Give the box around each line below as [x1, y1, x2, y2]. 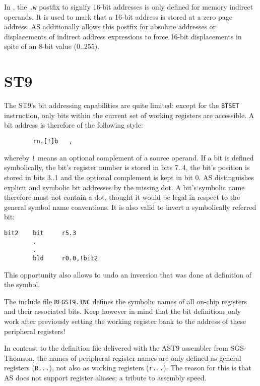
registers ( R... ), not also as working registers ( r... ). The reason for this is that [4, 362, 252, 373]
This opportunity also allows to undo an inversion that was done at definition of [4, 269, 251, 280]
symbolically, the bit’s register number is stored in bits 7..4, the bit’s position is [4, 162, 250, 173]
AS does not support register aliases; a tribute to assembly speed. [4, 372, 207, 382]
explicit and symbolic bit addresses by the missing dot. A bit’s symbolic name [4, 182, 245, 192]
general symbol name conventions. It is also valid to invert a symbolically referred [4, 201, 256, 212]
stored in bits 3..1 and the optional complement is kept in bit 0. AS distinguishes [4, 172, 254, 182]
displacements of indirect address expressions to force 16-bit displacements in [4, 31, 242, 41]
